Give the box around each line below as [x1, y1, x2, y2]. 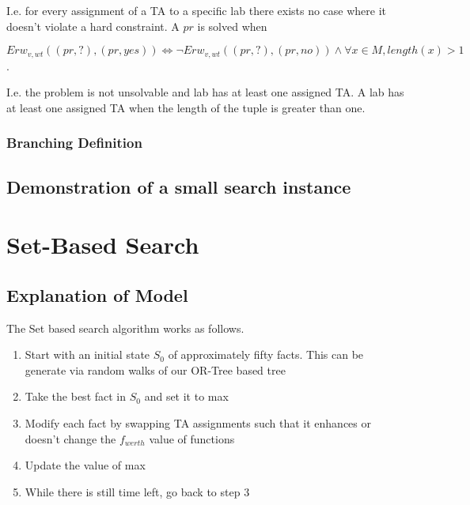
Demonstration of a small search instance [6, 174, 351, 198]
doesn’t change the [25, 430, 116, 447]
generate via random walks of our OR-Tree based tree [25, 361, 286, 378]
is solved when [197, 17, 267, 34]
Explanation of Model [6, 282, 188, 307]
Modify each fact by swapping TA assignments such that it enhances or [25, 415, 372, 431]
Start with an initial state [25, 346, 150, 363]
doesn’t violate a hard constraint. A [6, 17, 180, 34]
